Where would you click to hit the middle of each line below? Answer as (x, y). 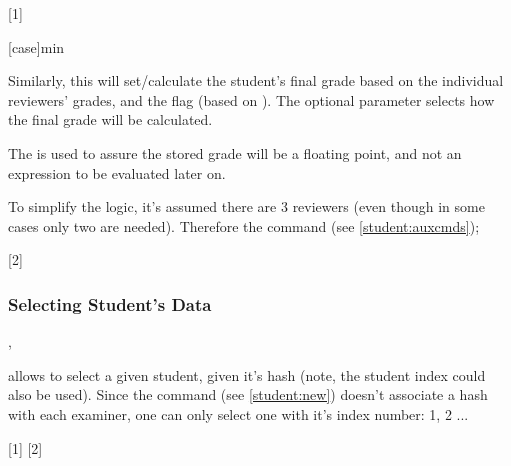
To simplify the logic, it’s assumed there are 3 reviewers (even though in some (246, 206)
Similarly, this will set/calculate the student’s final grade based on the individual (256, 80)
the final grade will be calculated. (110, 119)
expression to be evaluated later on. (117, 172)
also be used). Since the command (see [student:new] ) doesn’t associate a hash (248, 394)
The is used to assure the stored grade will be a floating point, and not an (235, 152)
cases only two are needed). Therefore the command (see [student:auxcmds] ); (244, 225)
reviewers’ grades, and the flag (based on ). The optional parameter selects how (251, 99)
